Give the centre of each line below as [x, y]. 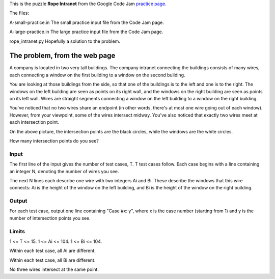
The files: [19, 13]
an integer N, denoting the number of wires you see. [64, 171]
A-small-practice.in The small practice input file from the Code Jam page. [87, 22]
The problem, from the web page [62, 56]
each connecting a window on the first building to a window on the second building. [97, 75]
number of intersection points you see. [50, 218]
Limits [17, 231]
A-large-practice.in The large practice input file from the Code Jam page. [86, 32]
